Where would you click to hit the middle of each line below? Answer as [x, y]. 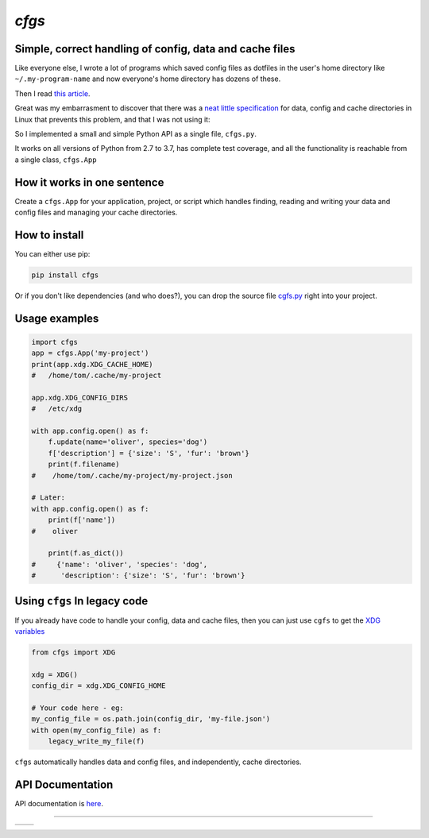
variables [30, 631]
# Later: [48, 498]
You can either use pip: [52, 254]
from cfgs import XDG [73, 653]
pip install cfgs [65, 275]
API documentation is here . [59, 804]
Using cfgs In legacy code [81, 601]
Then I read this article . [52, 93]
